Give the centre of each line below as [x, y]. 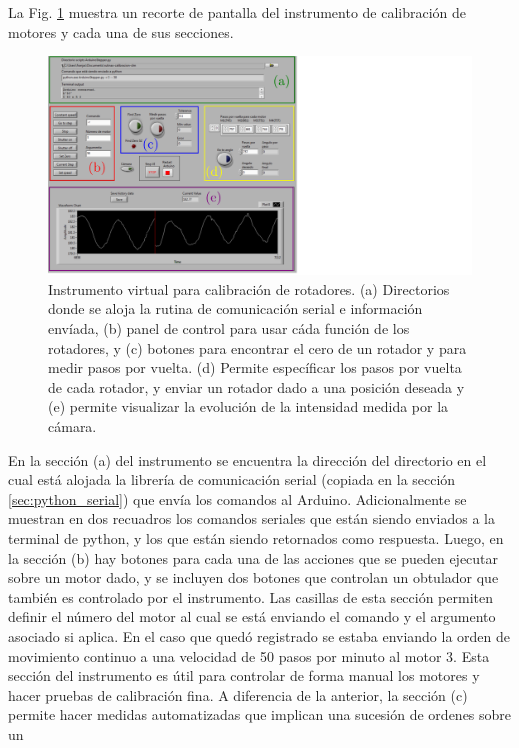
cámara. [72, 425]
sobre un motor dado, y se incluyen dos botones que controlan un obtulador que [253, 577]
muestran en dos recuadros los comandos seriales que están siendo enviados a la [251, 518]
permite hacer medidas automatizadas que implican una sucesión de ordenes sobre [260, 714]
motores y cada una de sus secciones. [121, 31]
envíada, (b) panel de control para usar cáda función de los [229, 328]
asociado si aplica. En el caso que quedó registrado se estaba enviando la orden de [259, 635]
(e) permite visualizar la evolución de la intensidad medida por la [248, 406]
